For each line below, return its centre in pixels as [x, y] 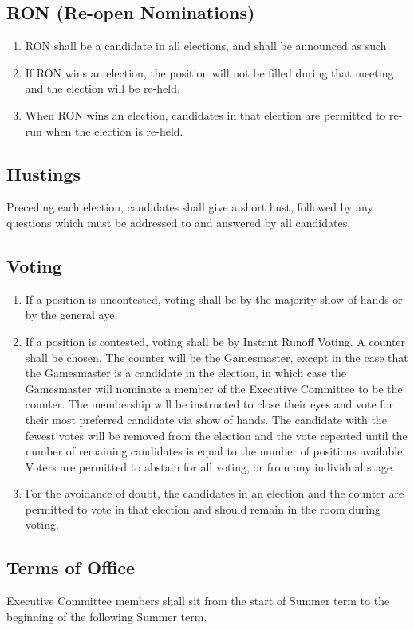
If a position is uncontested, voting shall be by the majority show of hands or [214, 299]
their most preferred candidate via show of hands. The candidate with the [206, 419]
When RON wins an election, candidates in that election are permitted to [205, 114]
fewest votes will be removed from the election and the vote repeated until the [216, 435]
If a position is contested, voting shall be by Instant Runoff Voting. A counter [215, 341]
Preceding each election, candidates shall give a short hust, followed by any [190, 207]
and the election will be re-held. [103, 88]
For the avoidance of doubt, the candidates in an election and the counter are [215, 493]
